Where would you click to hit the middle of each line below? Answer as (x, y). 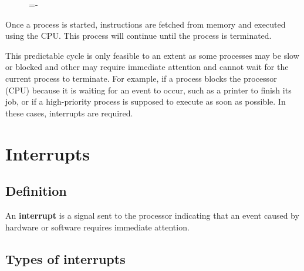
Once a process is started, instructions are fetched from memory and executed (146, 24)
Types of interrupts (65, 258)
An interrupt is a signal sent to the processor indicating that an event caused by (152, 215)
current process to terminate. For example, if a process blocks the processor (141, 78)
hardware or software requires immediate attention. (97, 227)
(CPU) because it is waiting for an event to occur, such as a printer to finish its (148, 90)
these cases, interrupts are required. (69, 113)
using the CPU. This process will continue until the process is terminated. (139, 36)
